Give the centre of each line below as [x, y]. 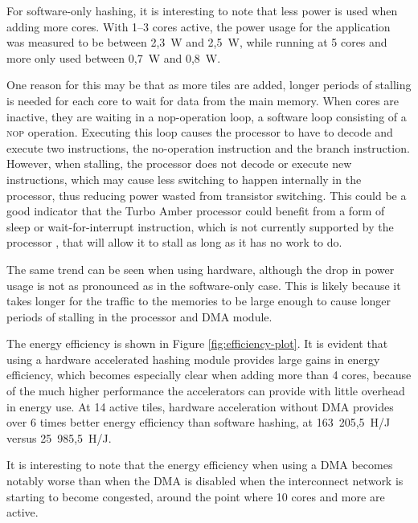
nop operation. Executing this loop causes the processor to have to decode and [200, 132]
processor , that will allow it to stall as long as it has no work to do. [174, 242]
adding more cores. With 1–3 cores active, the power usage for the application [199, 26]
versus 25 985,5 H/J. [59, 437]
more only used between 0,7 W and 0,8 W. [114, 57]
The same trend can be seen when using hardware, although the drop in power [201, 269]
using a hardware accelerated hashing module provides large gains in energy [193, 359]
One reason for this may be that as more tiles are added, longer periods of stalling [209, 85]
